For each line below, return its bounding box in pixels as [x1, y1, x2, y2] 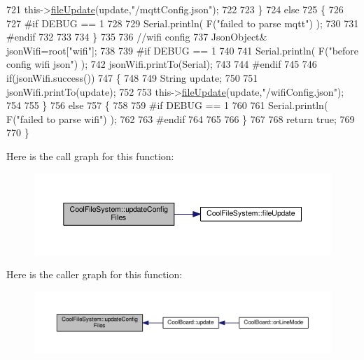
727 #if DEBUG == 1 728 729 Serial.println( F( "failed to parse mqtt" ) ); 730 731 [6, 15, 359, 30]
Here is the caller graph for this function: [6, 267, 183, 282]
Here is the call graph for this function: [6, 148, 174, 163]
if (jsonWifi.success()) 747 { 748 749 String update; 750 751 [6, 70, 258, 85]
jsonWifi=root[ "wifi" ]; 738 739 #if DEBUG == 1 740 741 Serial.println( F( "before [6, 43, 359, 57]
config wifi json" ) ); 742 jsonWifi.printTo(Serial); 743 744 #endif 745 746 [6, 57, 317, 71]
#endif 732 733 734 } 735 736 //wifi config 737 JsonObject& [6, 29, 267, 44]
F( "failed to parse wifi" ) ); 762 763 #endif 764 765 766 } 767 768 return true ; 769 [6, 111, 355, 126]
